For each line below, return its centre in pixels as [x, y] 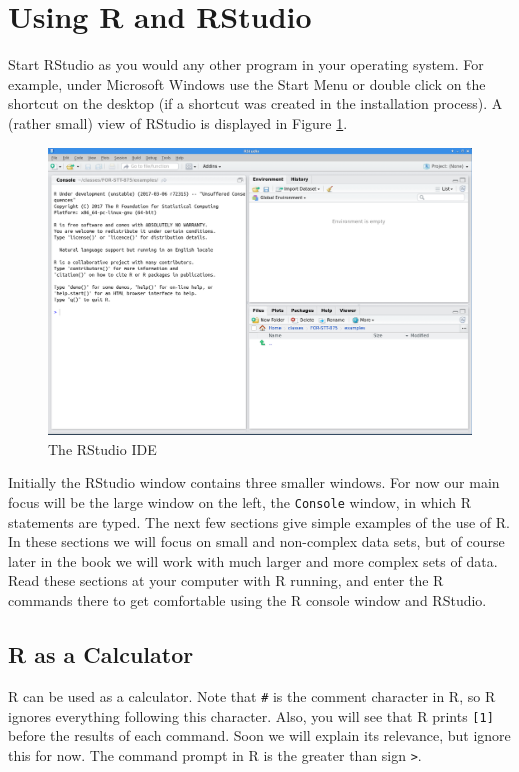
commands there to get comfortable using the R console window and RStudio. [247, 600]
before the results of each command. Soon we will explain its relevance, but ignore [259, 735]
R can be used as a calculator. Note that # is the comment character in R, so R [252, 695]
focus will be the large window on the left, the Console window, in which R [240, 502]
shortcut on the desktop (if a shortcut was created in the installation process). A [255, 103]
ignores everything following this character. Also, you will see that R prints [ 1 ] [251, 715]
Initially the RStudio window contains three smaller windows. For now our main [254, 482]
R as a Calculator [101, 654]
